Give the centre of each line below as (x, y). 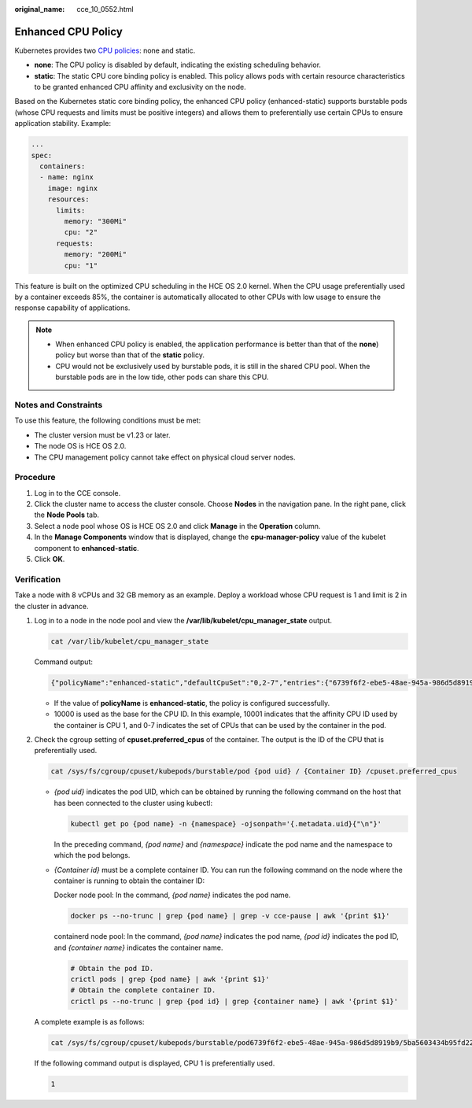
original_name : (40, 9)
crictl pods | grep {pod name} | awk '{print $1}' (170, 979)
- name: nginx (67, 177)
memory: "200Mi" (96, 255)
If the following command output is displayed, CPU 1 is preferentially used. (155, 1063)
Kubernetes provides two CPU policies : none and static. (105, 50)
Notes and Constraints (59, 405)
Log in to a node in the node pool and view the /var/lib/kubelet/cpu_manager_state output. (183, 620)
